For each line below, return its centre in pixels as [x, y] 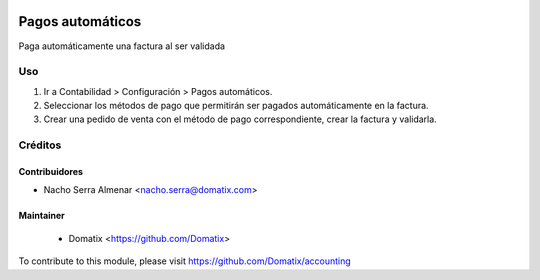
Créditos [40, 145]
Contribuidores [51, 171]
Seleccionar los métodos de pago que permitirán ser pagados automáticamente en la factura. [236, 106]
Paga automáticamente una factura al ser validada [121, 46]
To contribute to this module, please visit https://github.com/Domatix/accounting [185, 261]
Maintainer [41, 216]
